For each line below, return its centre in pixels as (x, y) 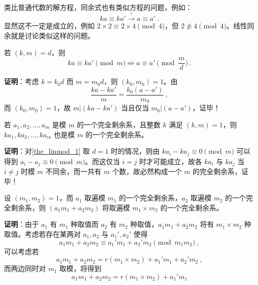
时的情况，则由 (135, 151)
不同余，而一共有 (73, 171)
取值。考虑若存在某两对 (42, 234)
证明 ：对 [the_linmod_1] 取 (47, 151)
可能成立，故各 (178, 161)
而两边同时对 (25, 268)
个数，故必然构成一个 (147, 171)
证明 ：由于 (21, 224)
